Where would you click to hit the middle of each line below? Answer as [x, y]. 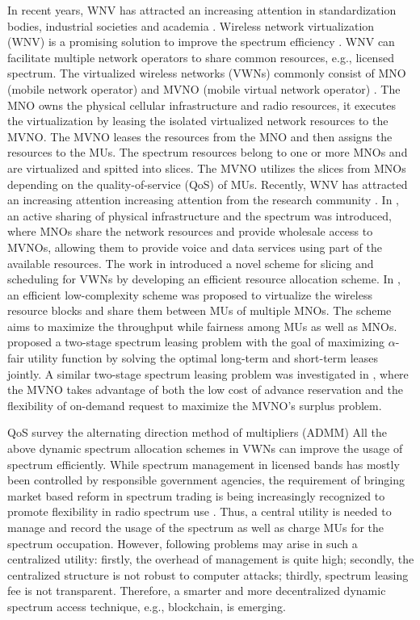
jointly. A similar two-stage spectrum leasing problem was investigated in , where [208, 373]
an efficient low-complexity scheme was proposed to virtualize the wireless [190, 294]
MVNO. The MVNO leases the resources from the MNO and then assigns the [200, 136]
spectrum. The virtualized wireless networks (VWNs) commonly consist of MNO [207, 73]
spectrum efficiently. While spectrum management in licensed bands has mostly [204, 464]
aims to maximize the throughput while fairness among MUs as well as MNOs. [202, 326]
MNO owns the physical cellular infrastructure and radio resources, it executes [202, 105]
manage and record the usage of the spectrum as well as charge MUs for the [196, 527]
